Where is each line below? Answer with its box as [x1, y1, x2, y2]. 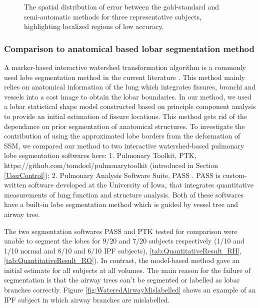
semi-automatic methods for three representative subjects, [24, 11, 201, 21]
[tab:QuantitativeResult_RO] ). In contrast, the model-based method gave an [4, 255, 240, 265]
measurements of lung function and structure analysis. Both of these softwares [4, 189, 243, 199]
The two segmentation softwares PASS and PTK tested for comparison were [4, 225, 237, 236]
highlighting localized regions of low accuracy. [24, 21, 164, 31]
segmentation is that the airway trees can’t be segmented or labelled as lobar [4, 274, 240, 285]
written [4, 179, 26, 190]
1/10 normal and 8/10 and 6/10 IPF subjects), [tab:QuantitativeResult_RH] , [4, 245, 242, 255]
